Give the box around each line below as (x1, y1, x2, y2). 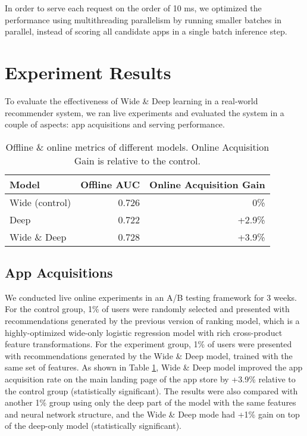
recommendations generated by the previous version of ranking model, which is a (5, 314, 300, 327)
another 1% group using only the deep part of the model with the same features (5, 396, 296, 409)
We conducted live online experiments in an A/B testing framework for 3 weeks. (5, 291, 297, 303)
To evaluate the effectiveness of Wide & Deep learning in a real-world (5, 94, 258, 107)
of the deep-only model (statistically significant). (5, 419, 181, 432)
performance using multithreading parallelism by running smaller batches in (5, 13, 281, 26)
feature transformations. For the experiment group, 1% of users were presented (5, 338, 292, 350)
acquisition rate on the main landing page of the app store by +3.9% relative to (5, 373, 296, 385)
